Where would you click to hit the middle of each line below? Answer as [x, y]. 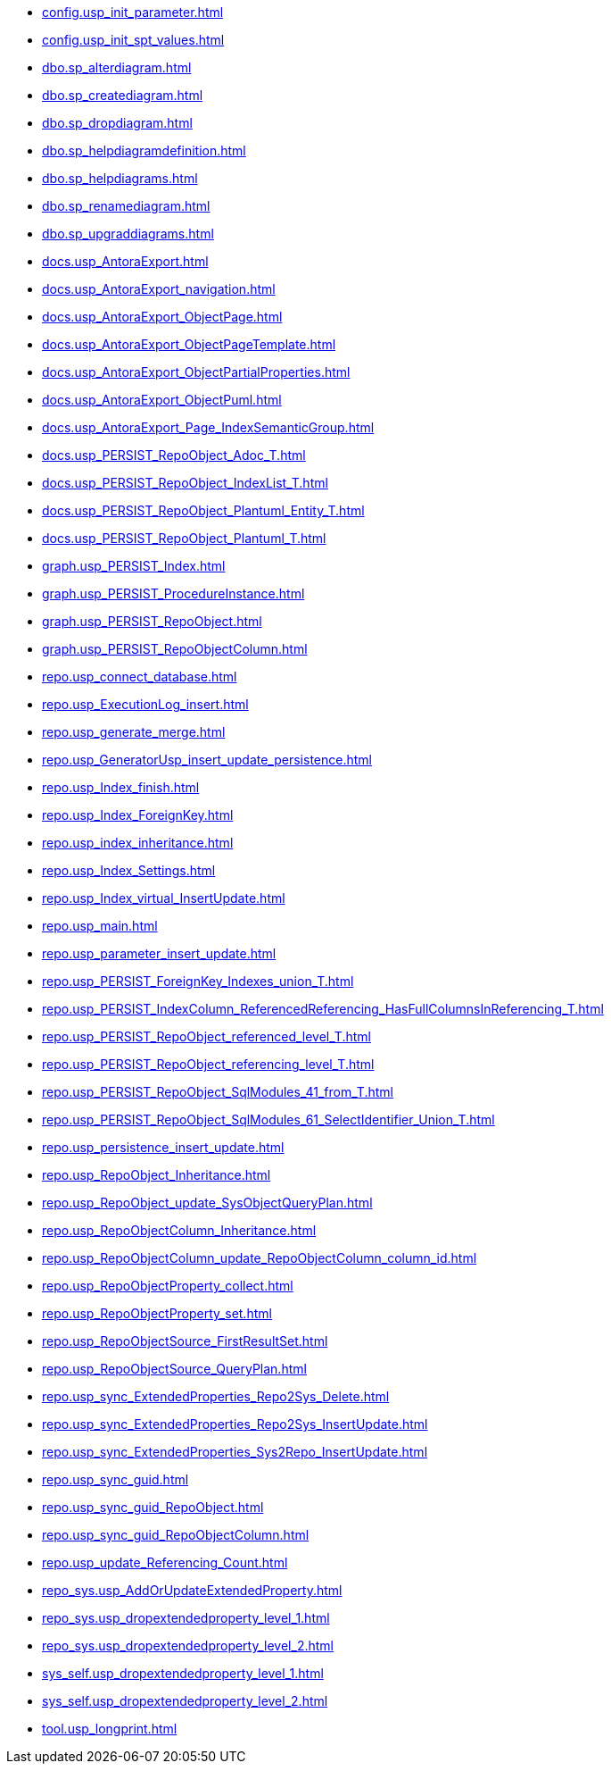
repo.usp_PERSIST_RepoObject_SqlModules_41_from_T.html [218, 1092]
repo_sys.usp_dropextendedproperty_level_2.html [188, 1646]
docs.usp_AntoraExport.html [125, 261]
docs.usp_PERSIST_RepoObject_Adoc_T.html [174, 455]
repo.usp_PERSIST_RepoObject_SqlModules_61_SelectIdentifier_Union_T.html [268, 1119]
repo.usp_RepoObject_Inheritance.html [157, 1175]
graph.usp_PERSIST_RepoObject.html [152, 621]
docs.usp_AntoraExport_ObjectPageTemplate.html [189, 344]
